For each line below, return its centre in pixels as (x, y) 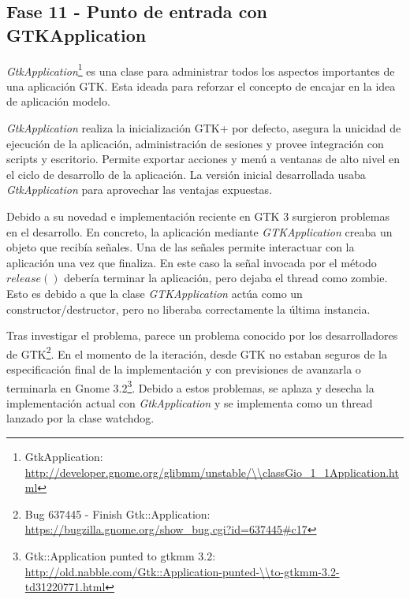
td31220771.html (65, 587)
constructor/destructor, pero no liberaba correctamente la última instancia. (188, 309)
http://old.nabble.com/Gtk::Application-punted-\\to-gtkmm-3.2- (182, 571)
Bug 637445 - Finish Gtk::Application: (117, 513)
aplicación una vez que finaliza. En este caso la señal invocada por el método (192, 262)
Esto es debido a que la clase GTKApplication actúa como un (155, 293)
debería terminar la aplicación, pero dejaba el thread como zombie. (226, 278)
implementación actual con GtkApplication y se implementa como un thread (190, 402)
